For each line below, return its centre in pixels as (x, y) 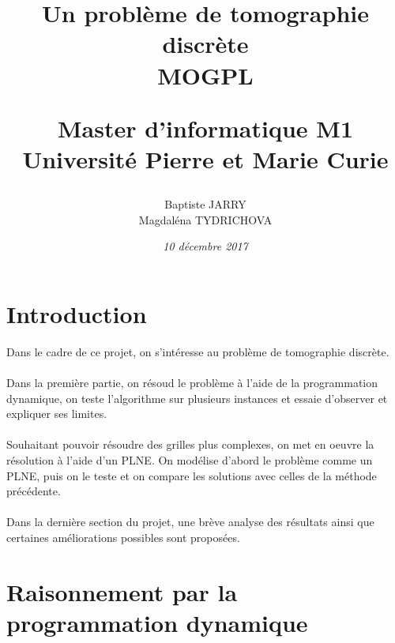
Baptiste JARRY (205, 204)
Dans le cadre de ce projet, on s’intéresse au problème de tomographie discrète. (198, 351)
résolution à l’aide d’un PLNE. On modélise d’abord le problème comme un (190, 460)
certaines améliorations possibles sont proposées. (123, 537)
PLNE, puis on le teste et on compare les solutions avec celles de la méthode (192, 475)
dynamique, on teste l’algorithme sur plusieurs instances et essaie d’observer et (197, 398)
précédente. (34, 491)
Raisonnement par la (122, 591)
